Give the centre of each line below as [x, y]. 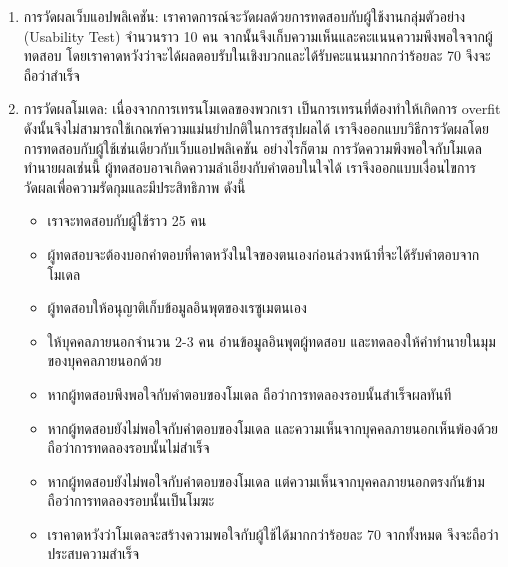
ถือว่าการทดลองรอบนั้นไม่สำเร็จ [128, 447]
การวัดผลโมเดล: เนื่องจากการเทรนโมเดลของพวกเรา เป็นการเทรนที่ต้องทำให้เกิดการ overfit [262, 108]
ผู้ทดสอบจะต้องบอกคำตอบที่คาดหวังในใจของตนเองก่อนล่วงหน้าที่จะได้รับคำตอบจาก [263, 253]
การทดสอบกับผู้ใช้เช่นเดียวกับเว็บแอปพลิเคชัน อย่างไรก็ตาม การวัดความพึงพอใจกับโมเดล [252, 147]
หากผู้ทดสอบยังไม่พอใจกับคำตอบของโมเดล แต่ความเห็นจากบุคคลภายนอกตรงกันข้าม [266, 480]
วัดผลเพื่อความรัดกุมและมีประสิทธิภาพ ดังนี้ [134, 186]
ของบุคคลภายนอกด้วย [104, 360]
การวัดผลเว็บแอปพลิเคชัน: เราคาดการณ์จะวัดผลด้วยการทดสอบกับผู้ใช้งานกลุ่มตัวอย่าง [244, 16]
